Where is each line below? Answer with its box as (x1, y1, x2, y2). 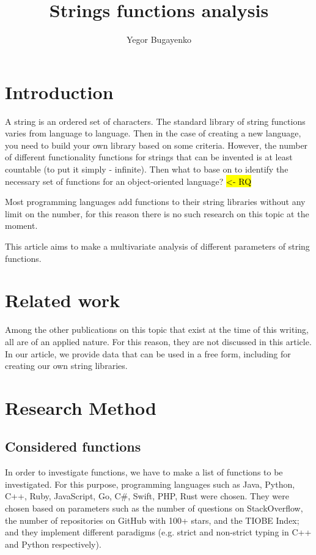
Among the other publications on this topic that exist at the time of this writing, (5, 323, 309, 336)
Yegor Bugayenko (126, 33, 191, 46)
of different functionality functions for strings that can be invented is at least (5, 151, 293, 163)
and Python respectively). (5, 537, 101, 550)
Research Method (5, 395, 156, 420)
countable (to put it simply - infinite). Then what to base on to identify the (5, 163, 288, 176)
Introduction (5, 79, 114, 104)
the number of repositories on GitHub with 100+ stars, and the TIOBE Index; (5, 513, 299, 526)
